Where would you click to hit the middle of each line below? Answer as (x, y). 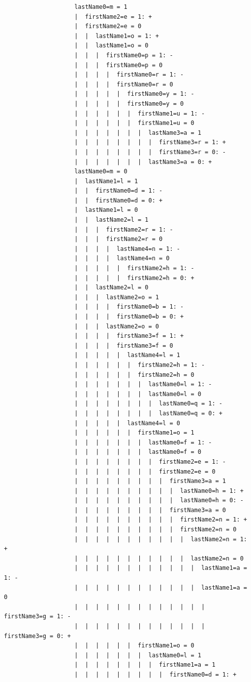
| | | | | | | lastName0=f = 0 (138, 452)
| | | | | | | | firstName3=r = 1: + (150, 142)
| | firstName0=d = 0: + (119, 200)
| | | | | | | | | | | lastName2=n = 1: (161, 539)
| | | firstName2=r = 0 (119, 239)
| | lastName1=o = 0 (111, 46)
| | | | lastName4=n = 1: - (127, 249)
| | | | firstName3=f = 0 (124, 345)
